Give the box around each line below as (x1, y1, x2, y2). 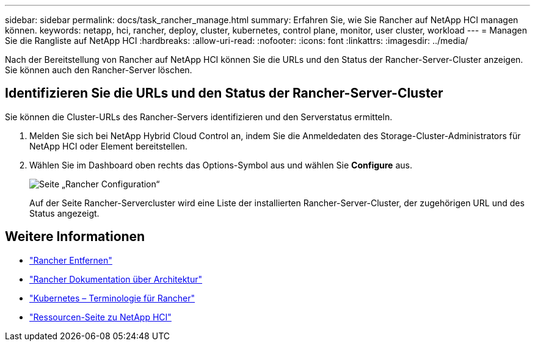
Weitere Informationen (5, 229, 145, 245)
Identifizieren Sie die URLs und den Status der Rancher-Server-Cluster (5, 85, 443, 101)
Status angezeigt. (29, 207, 100, 218)
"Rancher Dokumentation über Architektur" (29, 273, 203, 284)
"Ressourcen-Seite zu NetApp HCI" (29, 311, 172, 322)
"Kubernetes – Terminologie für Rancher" (29, 292, 195, 303)
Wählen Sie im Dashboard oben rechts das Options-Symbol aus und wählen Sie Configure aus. (29, 159, 412, 170)
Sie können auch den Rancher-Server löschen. (5, 65, 192, 75)
